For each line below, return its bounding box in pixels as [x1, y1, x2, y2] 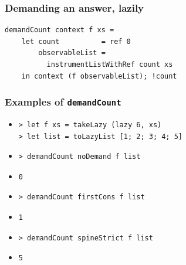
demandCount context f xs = [5, 26, 114, 35]
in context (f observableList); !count [21, 72, 177, 80]
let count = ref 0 [21, 37, 131, 46]
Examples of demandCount [5, 94, 121, 109]
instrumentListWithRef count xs [46, 60, 173, 69]
